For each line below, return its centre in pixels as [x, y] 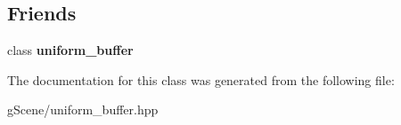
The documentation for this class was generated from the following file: [201, 79]
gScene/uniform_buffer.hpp [83, 109]
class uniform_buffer [70, 50]
